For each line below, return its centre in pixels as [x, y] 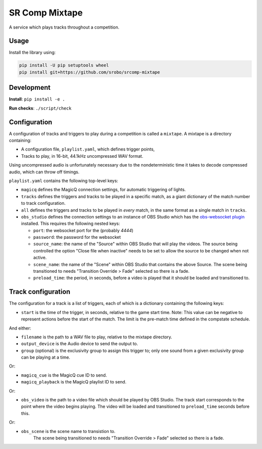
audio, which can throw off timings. [44, 172]
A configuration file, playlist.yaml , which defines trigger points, [88, 149]
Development [30, 88]
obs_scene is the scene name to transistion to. [68, 431]
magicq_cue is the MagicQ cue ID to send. [64, 375]
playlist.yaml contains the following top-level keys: [64, 181]
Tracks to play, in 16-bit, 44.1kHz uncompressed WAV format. [82, 156]
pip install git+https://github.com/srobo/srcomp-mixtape [90, 72]
